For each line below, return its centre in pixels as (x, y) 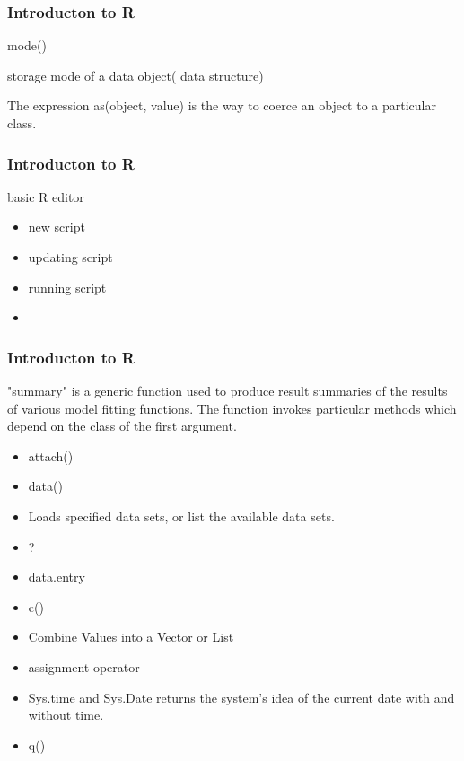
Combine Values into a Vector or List (131, 637)
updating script (70, 257)
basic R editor (46, 196)
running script (67, 287)
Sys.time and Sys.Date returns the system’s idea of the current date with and (241, 697)
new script (57, 227)
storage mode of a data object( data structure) (136, 75)
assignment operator (84, 666)
